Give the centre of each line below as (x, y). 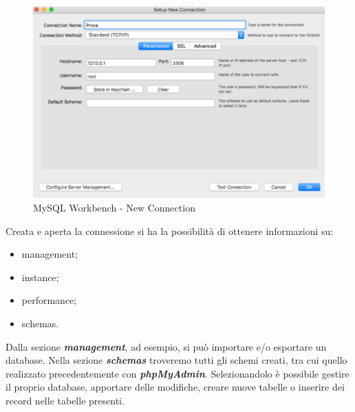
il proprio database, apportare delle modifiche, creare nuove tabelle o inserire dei (175, 387)
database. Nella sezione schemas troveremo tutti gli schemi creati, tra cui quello (176, 360)
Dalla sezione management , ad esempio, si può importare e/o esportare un (166, 346)
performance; (49, 300)
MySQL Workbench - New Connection (114, 207)
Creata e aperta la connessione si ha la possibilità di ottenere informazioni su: (170, 230)
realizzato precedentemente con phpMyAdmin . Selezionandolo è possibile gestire (177, 373)
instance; (40, 277)
